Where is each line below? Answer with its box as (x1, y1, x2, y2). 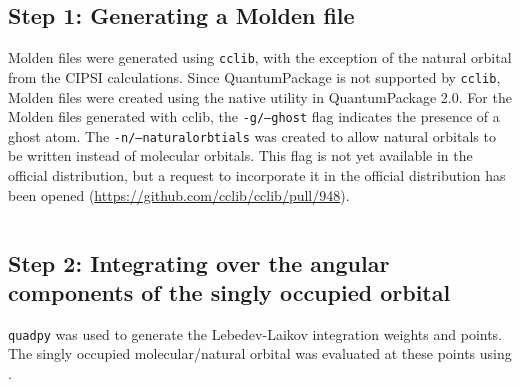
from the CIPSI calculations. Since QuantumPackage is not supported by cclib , (8, 66, 501, 87)
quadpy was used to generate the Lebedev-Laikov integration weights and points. (8, 323, 503, 344)
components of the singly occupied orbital (8, 276, 451, 307)
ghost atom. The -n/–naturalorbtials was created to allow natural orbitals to (8, 125, 496, 146)
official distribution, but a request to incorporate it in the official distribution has (8, 165, 506, 186)
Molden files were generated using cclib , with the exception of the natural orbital (8, 47, 512, 68)
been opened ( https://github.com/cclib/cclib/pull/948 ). (8, 184, 350, 205)
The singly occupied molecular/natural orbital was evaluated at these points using (8, 343, 512, 364)
